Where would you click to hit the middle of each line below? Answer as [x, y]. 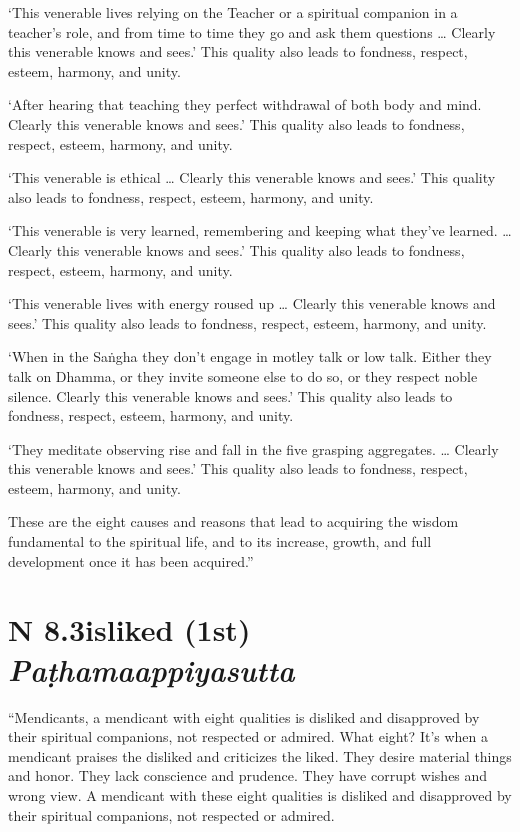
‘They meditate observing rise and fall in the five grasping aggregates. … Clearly [253, 448]
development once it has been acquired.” [131, 560]
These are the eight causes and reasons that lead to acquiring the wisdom [233, 521]
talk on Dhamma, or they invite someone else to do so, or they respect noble [243, 375]
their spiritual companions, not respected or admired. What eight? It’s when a [248, 736]
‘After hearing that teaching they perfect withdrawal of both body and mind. [245, 104]
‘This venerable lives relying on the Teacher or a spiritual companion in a [233, 12]
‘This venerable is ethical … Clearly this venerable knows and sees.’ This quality [252, 177]
